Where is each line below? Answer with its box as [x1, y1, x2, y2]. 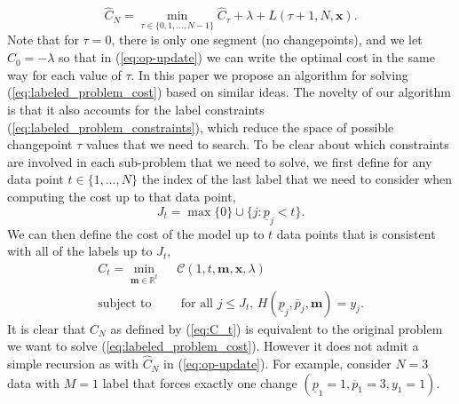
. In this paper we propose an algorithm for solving [131, 65, 408, 83]
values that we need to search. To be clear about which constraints [85, 135, 449, 154]
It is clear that [7, 319, 86, 337]
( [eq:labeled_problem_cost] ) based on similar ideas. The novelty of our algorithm [7, 83, 451, 101]
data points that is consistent [276, 224, 436, 242]
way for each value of [7, 65, 122, 83]
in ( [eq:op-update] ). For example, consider [163, 354, 392, 373]
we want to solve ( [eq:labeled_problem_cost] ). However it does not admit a [7, 337, 419, 355]
